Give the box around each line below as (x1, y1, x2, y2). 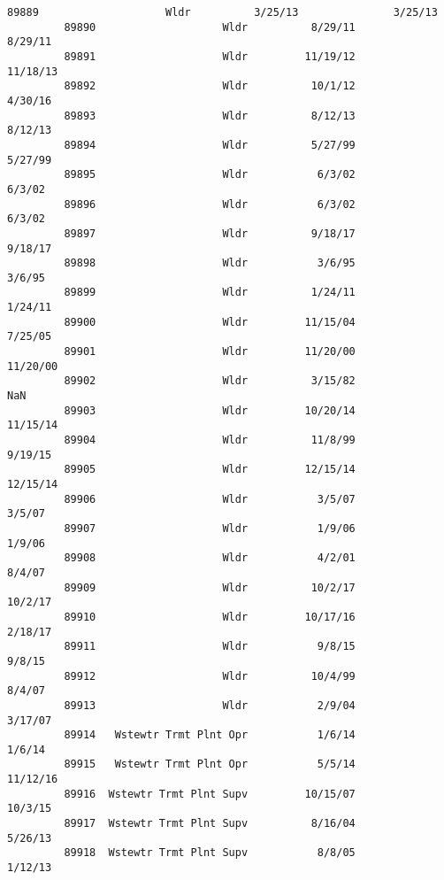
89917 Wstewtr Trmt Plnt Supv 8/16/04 (64, 817, 356, 830)
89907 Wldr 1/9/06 (64, 521, 356, 535)
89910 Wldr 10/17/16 (64, 610, 356, 623)
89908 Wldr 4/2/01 (64, 552, 356, 565)
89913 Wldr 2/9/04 (64, 699, 356, 712)
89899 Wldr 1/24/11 (64, 286, 356, 299)
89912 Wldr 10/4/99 (64, 669, 356, 683)
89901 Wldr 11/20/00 (64, 345, 356, 359)
